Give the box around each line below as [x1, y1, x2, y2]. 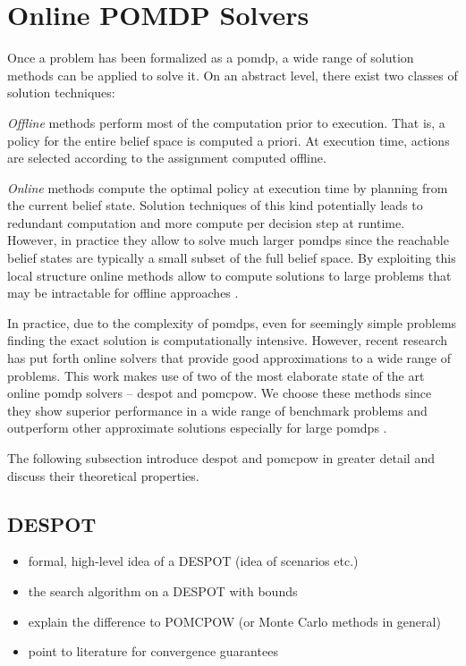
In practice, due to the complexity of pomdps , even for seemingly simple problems [7, 313, 457, 332]
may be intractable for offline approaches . [7, 283, 239, 302]
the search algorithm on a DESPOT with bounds [28, 581, 298, 600]
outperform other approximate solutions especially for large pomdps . [7, 418, 387, 437]
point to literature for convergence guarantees [28, 642, 278, 661]
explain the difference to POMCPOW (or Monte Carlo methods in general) [28, 611, 441, 630]
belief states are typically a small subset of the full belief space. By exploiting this [7, 249, 456, 267]
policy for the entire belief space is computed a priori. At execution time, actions [7, 131, 450, 149]
